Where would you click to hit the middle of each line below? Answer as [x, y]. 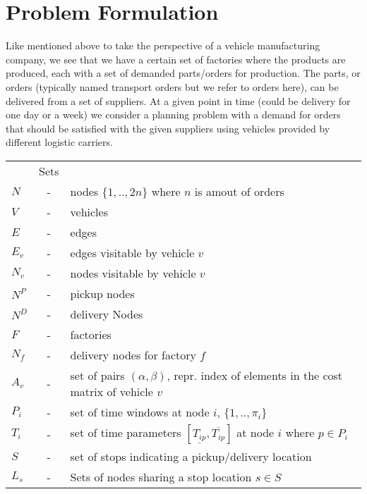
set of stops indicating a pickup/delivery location [191, 456]
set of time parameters [126, 432]
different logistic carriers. [59, 142]
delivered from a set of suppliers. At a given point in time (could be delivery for [178, 100]
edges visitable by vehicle [132, 252]
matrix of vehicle [112, 391]
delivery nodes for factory [133, 354]
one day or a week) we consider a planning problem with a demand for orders [173, 115]
